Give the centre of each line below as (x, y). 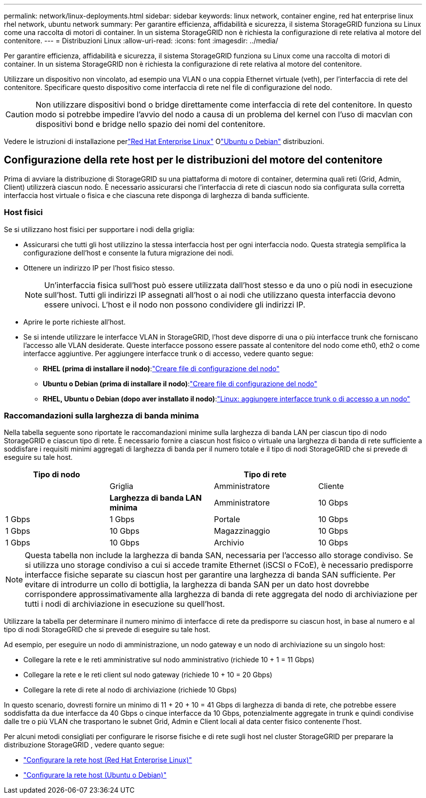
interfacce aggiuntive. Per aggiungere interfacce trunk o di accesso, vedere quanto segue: (169, 353)
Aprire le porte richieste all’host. (75, 322)
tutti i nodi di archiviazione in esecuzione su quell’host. (125, 604)
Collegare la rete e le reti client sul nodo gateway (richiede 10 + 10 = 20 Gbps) (148, 675)
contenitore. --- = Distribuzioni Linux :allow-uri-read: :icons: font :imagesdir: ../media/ (141, 41)
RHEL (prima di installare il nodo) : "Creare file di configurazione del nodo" (161, 368)
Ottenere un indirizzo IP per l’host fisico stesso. (99, 268)
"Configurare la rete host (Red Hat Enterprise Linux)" (108, 760)
